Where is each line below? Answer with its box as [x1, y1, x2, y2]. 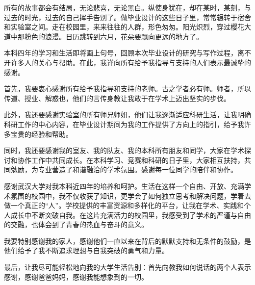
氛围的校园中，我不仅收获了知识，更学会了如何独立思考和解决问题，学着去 [10, 190, 251, 201]
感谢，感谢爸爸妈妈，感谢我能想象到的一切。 [4, 271, 148, 282]
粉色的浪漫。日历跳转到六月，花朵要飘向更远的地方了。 [24, 31, 203, 41]
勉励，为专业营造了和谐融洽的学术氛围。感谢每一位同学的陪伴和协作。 [10, 164, 237, 175]
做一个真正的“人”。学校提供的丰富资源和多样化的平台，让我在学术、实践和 [4, 200, 244, 210]
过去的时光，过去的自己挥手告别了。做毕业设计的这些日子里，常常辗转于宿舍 [4, 12, 251, 22]
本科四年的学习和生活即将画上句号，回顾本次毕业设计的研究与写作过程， [4, 48, 237, 58]
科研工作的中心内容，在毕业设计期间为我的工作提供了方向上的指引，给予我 [4, 119, 244, 129]
